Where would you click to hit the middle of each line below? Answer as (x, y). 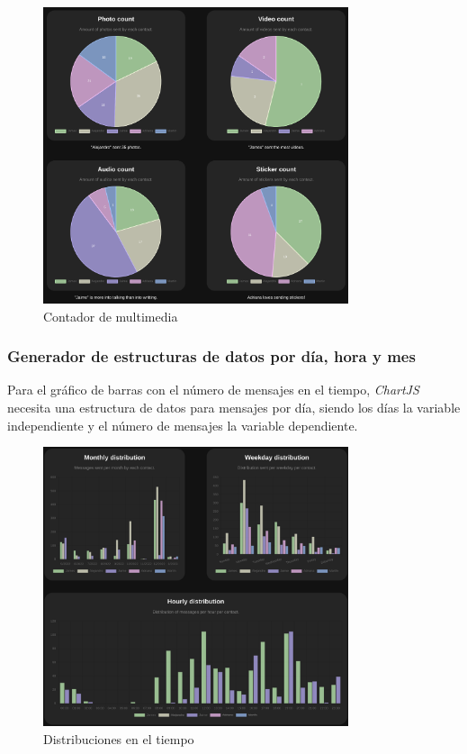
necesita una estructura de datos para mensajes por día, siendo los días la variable (234, 407)
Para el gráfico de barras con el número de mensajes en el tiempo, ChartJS (213, 390)
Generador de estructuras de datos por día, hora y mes (211, 356)
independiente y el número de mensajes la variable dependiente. (183, 425)
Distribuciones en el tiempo (119, 738)
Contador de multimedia (111, 316)
